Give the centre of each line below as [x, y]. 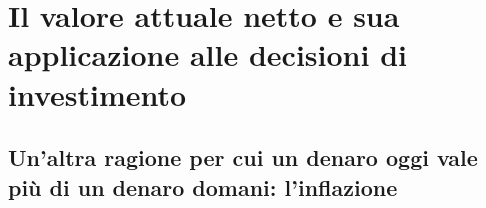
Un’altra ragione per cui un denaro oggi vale [243, 157]
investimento [97, 93]
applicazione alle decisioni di [207, 54]
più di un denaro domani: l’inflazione [203, 186]
